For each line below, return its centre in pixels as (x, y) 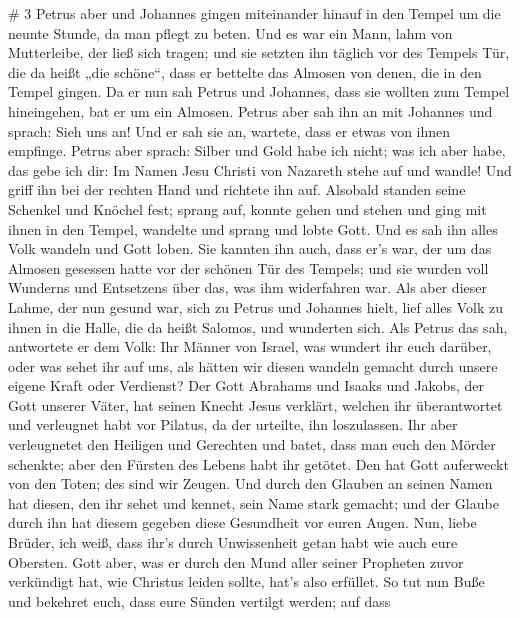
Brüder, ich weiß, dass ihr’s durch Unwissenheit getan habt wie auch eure (233, 542)
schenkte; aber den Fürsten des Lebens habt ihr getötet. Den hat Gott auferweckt (258, 463)
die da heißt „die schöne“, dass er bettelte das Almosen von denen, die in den (245, 71)
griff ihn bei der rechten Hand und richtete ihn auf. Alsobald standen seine (237, 189)
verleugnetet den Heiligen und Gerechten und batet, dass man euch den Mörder (252, 444)
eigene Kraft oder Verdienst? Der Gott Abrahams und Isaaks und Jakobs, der (246, 385)
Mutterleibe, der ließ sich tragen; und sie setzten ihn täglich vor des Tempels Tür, (259, 52)
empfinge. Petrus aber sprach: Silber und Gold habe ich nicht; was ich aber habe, (257, 150)
